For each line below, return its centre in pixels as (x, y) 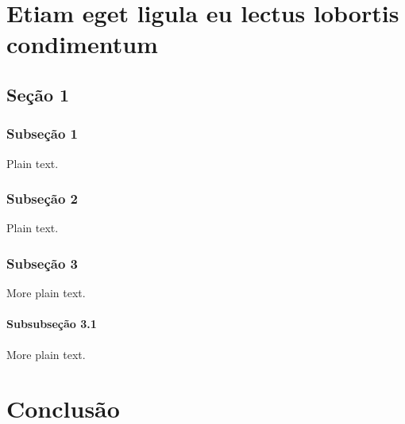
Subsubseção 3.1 (52, 324)
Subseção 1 (42, 134)
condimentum (82, 44)
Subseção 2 (42, 199)
